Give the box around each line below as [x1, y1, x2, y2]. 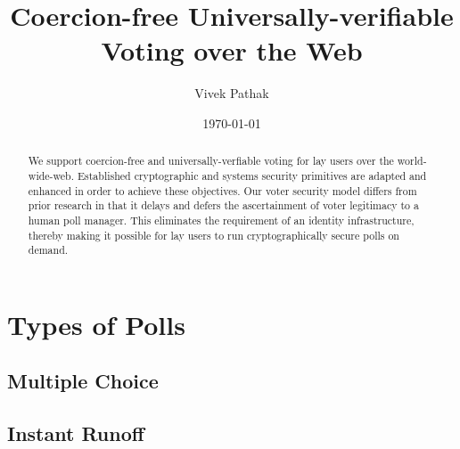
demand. [28, 242, 69, 257]
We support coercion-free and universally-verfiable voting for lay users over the [28, 153, 394, 168]
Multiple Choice [7, 367, 159, 395]
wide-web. [28, 167, 74, 183]
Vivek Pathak [194, 84, 269, 102]
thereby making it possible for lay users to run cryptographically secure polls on [28, 227, 399, 242]
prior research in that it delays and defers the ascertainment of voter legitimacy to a [28, 198, 419, 213]
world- [397, 153, 427, 168]
